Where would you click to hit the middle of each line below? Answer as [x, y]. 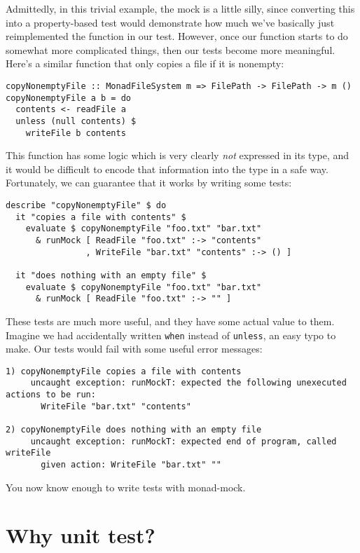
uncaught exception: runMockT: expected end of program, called [184, 441]
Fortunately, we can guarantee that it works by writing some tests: [149, 183]
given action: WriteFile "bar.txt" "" [131, 465]
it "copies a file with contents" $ [101, 217]
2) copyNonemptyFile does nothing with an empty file [134, 430]
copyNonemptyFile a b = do [68, 98]
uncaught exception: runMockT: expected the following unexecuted [188, 383]
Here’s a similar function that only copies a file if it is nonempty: [145, 63]
